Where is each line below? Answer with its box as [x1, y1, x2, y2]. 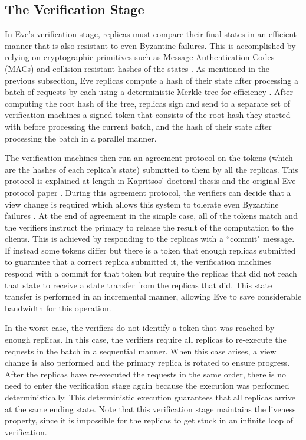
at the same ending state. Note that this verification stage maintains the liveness [5, 402, 296, 415]
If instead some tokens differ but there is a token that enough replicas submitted [5, 244, 296, 256]
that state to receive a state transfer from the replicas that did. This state [5, 278, 272, 291]
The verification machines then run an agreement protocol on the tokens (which [5, 152, 293, 164]
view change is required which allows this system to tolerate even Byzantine [5, 198, 279, 210]
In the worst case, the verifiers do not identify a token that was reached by [5, 321, 275, 334]
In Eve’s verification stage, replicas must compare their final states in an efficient [5, 28, 297, 40]
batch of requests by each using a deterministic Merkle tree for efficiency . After [5, 86, 293, 98]
